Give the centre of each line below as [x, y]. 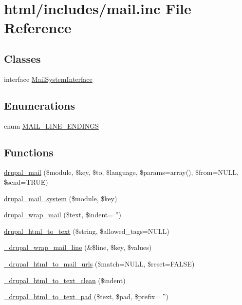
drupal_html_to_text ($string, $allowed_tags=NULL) [87, 231]
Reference [38, 28]
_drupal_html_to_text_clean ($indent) [65, 280]
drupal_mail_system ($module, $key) [61, 198]
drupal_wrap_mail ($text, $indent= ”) [63, 215]
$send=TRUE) [26, 181]
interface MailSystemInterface [48, 79]
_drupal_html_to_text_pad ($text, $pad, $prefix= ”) [86, 296]
